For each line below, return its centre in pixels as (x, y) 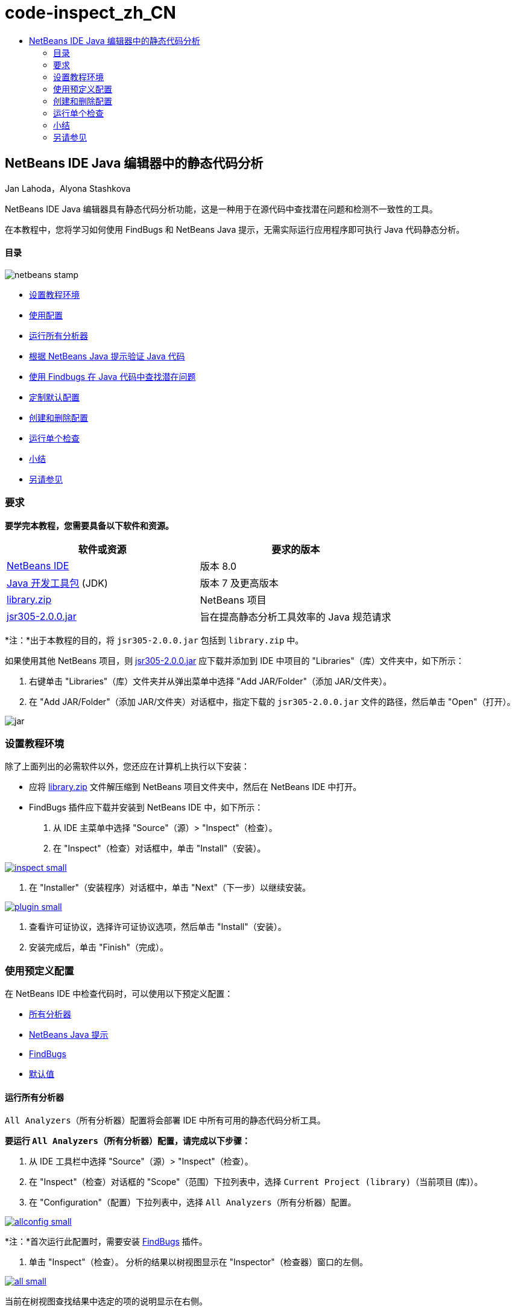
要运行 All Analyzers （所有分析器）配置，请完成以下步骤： (128, 1141)
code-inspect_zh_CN (90, 13)
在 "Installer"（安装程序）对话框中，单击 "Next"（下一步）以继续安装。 (170, 888)
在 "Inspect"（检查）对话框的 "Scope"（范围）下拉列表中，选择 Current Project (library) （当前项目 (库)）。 (256, 1182)
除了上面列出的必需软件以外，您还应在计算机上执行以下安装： (127, 766)
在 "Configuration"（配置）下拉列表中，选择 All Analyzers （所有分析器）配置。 (193, 1202)
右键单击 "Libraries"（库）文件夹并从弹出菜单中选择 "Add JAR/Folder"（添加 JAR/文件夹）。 (210, 681)
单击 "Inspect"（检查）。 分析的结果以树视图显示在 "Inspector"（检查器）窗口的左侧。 (198, 1262)
